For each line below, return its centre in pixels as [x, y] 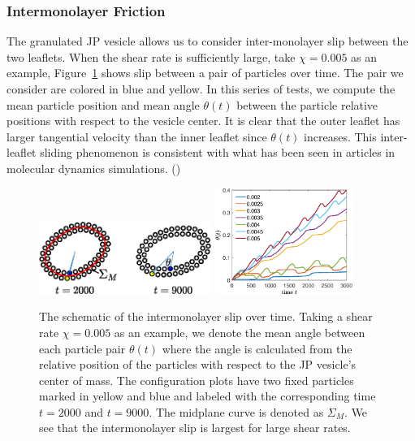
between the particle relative [307, 104]
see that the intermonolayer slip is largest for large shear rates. [195, 428]
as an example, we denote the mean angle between [240, 332]
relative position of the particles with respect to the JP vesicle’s [198, 364]
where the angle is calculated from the [257, 348]
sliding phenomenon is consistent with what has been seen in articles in [218, 152]
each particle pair [82, 348]
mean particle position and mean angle [103, 104]
